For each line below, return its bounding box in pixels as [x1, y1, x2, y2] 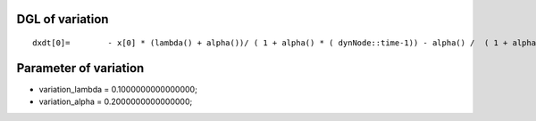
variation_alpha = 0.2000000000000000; [38, 96, 193, 107]
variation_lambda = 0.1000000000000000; [38, 84, 198, 94]
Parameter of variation [16, 60, 145, 76]
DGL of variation [16, 12, 109, 27]
